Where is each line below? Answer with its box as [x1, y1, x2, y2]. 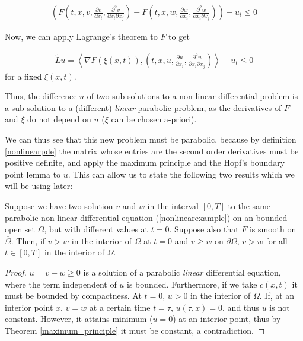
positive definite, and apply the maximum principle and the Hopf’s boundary [5, 156, 285, 169]
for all [266, 234, 288, 247]
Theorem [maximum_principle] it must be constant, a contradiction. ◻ [5, 324, 265, 336]
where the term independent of [5, 277, 117, 290]
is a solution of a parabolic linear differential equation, [83, 266, 281, 278]
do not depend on [27, 113, 91, 125]
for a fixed [5, 70, 42, 82]
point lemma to [5, 168, 61, 180]
